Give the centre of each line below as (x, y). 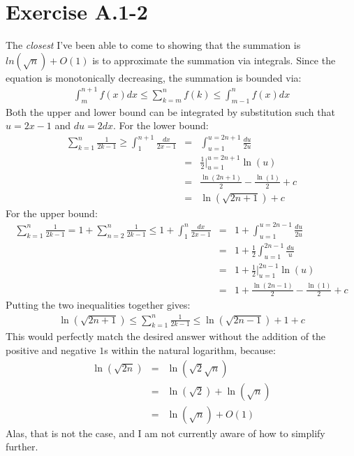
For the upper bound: (52, 213)
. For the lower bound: (161, 125)
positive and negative (51, 350)
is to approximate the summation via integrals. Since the (214, 60)
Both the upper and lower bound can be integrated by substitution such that (170, 111)
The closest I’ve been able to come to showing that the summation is (153, 45)
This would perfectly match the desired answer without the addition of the (166, 336)
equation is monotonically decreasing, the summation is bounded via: (154, 77)
